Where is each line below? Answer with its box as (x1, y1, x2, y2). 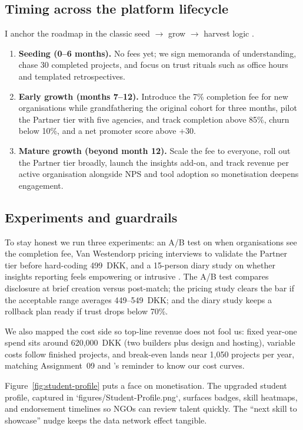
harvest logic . (204, 27, 254, 40)
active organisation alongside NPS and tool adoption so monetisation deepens (18, 168, 299, 180)
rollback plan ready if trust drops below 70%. (5, 305, 168, 317)
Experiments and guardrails (5, 208, 178, 226)
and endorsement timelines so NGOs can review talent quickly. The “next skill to (5, 402, 297, 415)
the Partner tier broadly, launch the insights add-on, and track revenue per (18, 156, 289, 168)
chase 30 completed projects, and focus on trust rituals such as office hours (18, 58, 288, 71)
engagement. (18, 179, 64, 191)
